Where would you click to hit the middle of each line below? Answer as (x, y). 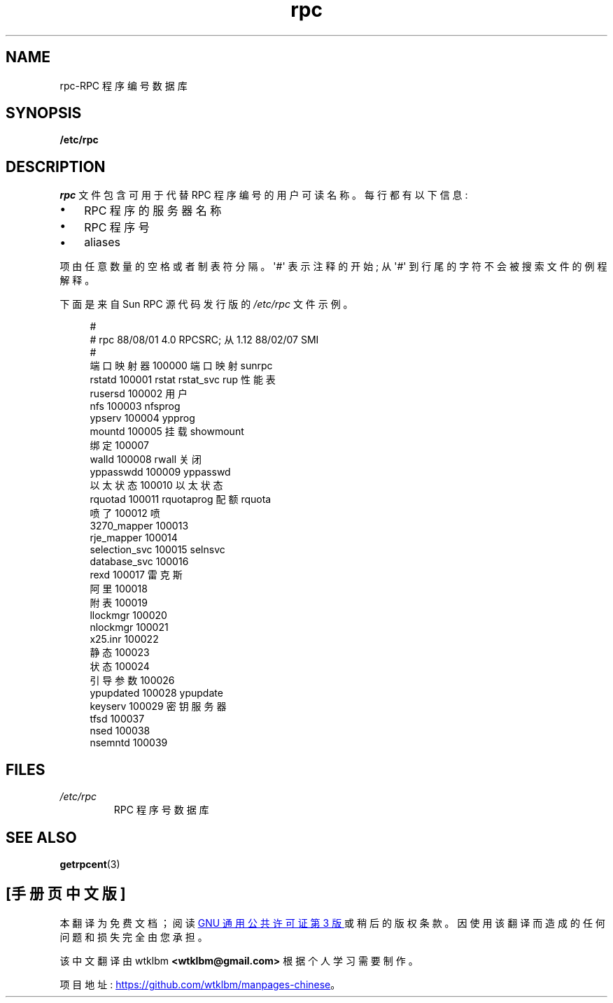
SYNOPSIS (44, 113)
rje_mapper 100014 (134, 538)
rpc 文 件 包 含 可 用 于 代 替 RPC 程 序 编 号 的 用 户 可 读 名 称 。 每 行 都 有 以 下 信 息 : (264, 195)
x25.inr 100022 (124, 639)
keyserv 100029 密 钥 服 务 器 (158, 706)
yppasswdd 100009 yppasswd (160, 472)
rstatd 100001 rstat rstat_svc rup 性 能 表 (183, 380)
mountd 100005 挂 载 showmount (167, 432)
